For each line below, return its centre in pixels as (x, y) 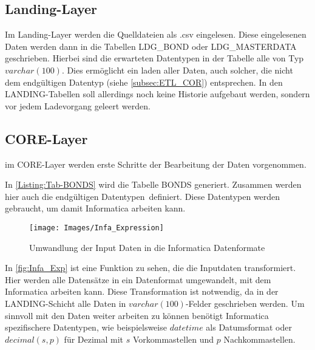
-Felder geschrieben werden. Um (245, 303)
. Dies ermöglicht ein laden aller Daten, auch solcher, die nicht (177, 70)
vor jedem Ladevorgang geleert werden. (78, 105)
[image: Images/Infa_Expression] (97, 228)
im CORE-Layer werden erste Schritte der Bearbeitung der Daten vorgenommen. (156, 164)
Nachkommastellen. (259, 339)
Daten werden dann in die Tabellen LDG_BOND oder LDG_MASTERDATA (151, 46)
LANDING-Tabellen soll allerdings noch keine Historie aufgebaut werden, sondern (157, 94)
